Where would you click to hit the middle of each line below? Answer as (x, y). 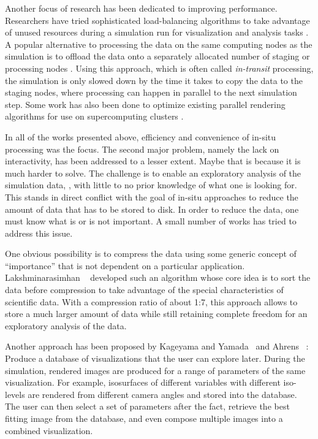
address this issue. (39, 233)
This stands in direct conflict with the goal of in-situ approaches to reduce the (152, 197)
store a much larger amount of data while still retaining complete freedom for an (156, 314)
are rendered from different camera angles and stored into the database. (162, 394)
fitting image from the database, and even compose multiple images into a (144, 418)
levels (15, 394)
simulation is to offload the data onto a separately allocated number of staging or (157, 56)
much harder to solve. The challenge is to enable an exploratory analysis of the (153, 173)
